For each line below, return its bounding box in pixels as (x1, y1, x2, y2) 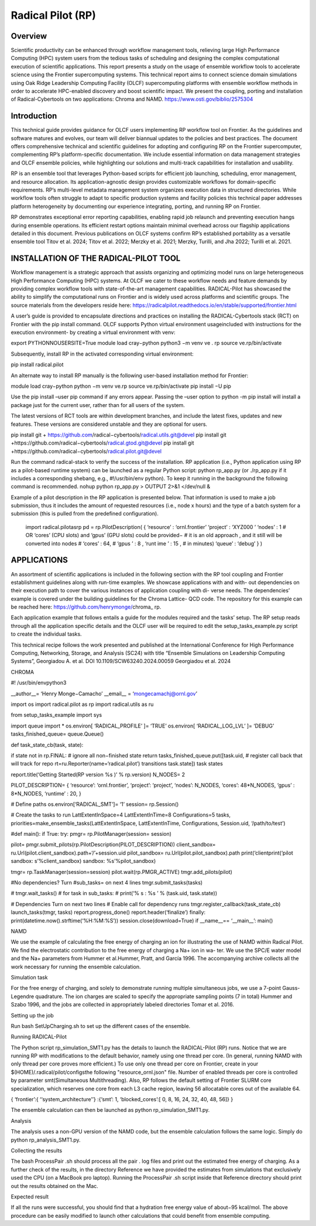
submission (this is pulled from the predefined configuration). (11, 510, 159, 517)
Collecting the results (11, 1147, 63, 1154)
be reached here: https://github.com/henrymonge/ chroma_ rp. (11, 603, 162, 610)
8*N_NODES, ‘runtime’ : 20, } (11, 790, 81, 797)
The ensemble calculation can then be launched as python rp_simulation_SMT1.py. (11, 1107, 210, 1114)
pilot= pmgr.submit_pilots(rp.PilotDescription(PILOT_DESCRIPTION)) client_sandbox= (11, 841, 216, 848)
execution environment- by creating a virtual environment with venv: (11, 329, 176, 336)
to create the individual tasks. (11, 630, 82, 638)
